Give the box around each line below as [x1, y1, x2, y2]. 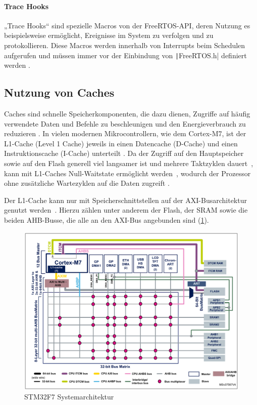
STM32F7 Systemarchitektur [24, 391, 114, 402]
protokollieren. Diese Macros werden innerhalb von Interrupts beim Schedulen [4, 39, 245, 50]
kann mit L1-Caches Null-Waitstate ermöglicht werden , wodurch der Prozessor [4, 168, 251, 178]
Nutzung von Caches [4, 85, 115, 100]
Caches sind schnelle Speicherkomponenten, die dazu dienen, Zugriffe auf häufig [4, 108, 250, 119]
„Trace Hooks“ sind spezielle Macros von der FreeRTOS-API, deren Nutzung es [4, 20, 250, 30]
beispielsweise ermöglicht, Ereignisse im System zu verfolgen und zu [4, 30, 214, 40]
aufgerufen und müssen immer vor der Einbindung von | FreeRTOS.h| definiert [4, 50, 247, 60]
